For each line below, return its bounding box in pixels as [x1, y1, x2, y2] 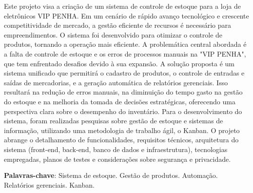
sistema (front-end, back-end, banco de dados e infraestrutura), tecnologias [4, 144, 228, 154]
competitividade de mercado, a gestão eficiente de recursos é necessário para [4, 20, 232, 30]
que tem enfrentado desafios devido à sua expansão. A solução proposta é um [4, 58, 235, 68]
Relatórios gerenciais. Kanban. [4, 179, 95, 190]
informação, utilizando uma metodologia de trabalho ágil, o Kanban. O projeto [4, 125, 240, 135]
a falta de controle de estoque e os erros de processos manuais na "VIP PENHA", [4, 48, 246, 58]
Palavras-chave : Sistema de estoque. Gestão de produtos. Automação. [4, 170, 218, 180]
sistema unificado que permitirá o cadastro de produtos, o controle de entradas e [4, 68, 245, 78]
